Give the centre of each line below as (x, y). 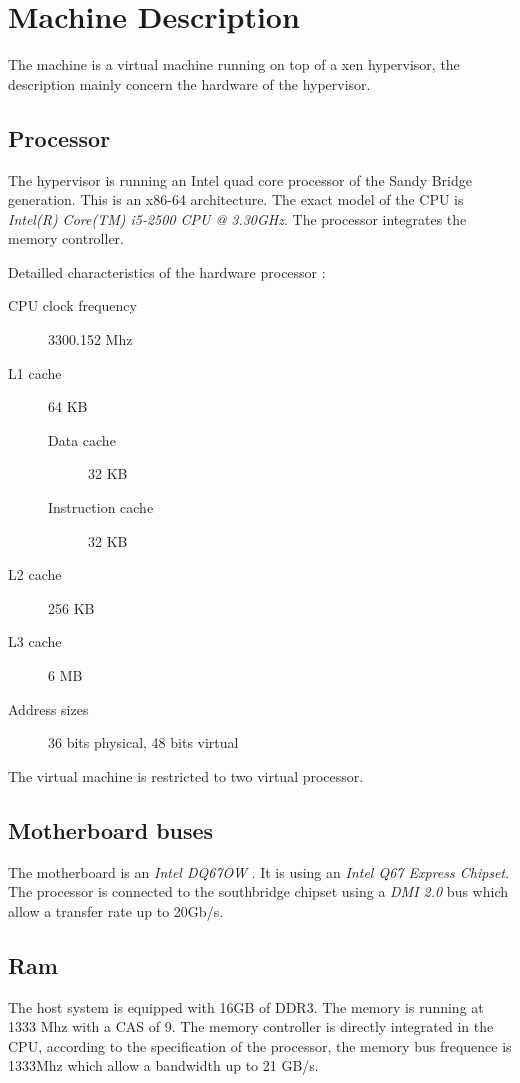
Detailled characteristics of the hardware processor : (167, 271)
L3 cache (35, 641)
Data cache (82, 439)
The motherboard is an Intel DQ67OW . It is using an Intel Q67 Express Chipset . (259, 871)
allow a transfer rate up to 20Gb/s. (116, 910)
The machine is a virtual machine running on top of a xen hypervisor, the (234, 64)
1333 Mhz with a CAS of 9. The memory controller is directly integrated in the (251, 1026)
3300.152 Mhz (90, 339)
